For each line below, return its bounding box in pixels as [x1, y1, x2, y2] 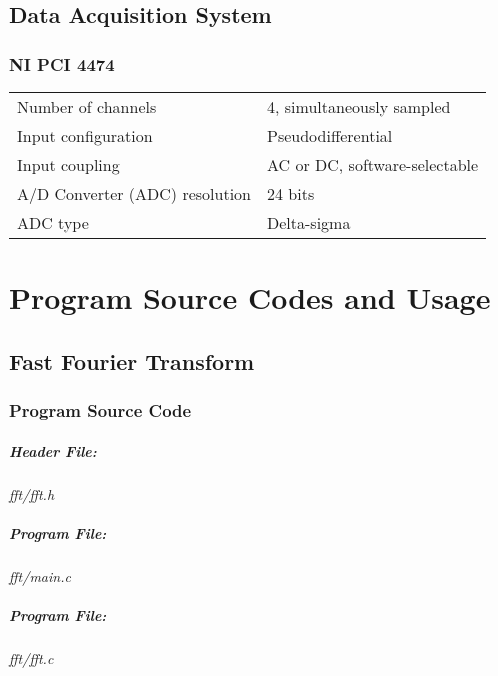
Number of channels [17, 95, 157, 118]
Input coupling [17, 153, 120, 176]
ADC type [17, 211, 89, 234]
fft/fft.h [9, 483, 55, 504]
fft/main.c [9, 565, 71, 586]
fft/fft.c [9, 647, 54, 668]
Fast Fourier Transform [9, 345, 255, 376]
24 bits [267, 182, 315, 205]
